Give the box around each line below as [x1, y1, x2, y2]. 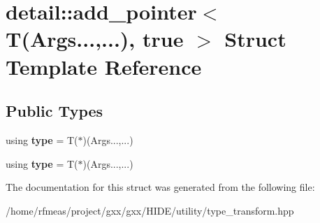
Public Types [6, 100, 103, 122]
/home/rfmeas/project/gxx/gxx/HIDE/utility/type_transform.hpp [6, 203, 294, 217]
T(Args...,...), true [6, 24, 184, 53]
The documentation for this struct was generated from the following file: [6, 180, 315, 194]
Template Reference [6, 52, 202, 80]
